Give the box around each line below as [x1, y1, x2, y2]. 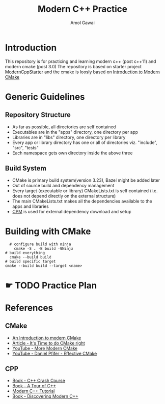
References [5, 302, 53, 313]
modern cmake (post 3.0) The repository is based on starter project [5, 63, 142, 69]
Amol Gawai [70, 20, 95, 26]
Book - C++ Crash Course [12, 377, 65, 384]
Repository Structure [5, 111, 71, 119]
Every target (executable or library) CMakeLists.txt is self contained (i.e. [12, 188, 158, 194]
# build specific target [5, 259, 56, 264]
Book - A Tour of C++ [12, 383, 56, 389]
